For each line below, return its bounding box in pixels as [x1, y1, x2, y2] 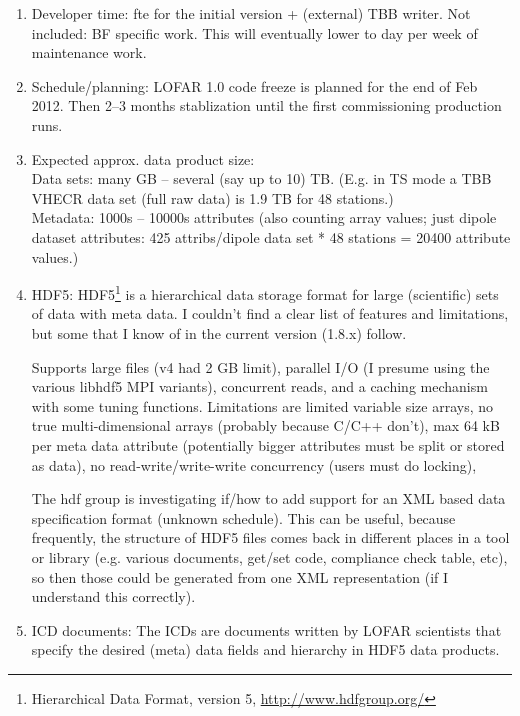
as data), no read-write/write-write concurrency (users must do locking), [31, 454, 477, 475]
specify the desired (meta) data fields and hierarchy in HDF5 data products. [31, 639, 500, 660]
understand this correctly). [31, 586, 196, 607]
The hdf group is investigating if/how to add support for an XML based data [31, 488, 506, 509]
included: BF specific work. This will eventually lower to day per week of [31, 22, 478, 43]
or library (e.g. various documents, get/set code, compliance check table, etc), [31, 546, 508, 567]
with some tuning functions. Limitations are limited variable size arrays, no [31, 395, 493, 416]
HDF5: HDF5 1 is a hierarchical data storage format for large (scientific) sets [31, 281, 499, 304]
